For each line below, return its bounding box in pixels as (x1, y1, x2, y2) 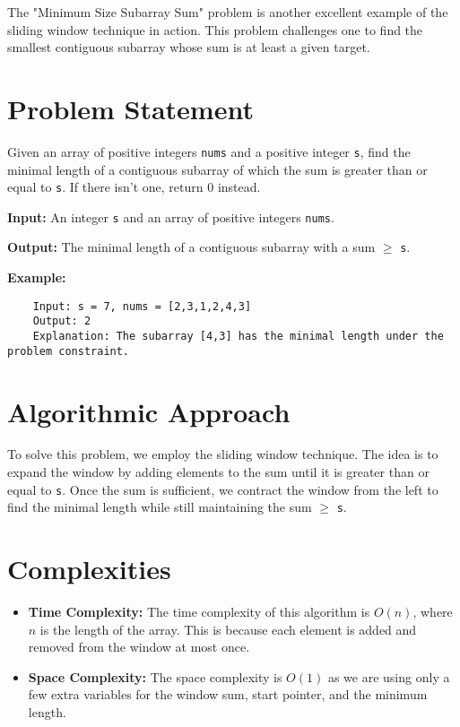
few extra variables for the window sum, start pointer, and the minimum (28, 685, 428, 704)
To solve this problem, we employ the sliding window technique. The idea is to (7, 445, 438, 463)
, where (412, 602, 453, 621)
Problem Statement (7, 90, 254, 126)
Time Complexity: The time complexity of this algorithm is (28, 602, 370, 621)
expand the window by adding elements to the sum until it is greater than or (7, 463, 430, 481)
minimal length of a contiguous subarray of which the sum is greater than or (7, 160, 428, 178)
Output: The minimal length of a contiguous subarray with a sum (7, 238, 376, 256)
